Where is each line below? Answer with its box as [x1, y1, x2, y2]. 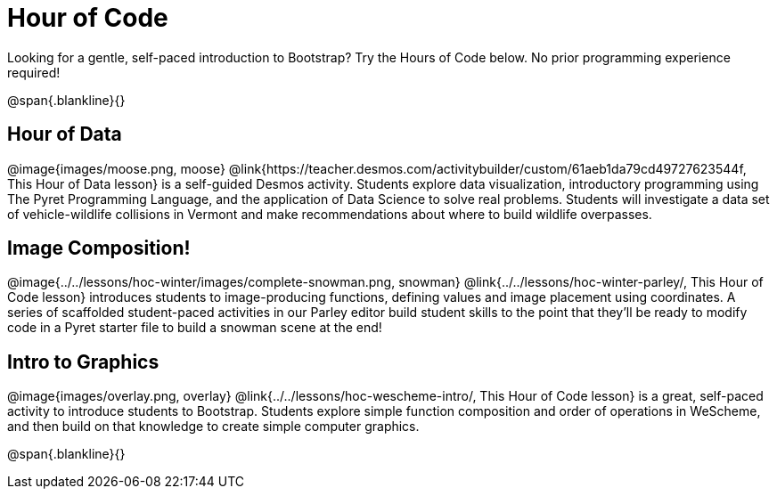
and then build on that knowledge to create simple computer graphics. [7, 419, 420, 435]
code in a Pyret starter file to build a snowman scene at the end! [7, 320, 382, 336]
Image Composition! [7, 237, 191, 260]
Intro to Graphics [7, 350, 159, 373]
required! [7, 64, 61, 80]
